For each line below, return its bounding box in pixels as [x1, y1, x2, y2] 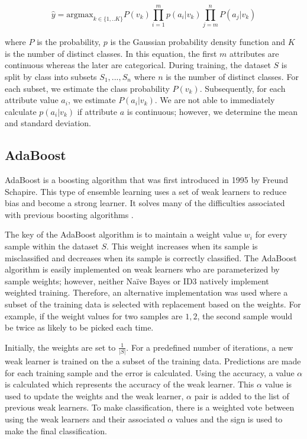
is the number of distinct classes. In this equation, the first [5, 47, 217, 59]
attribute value [5, 94, 59, 106]
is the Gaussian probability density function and [110, 36, 286, 48]
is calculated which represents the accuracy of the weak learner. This [5, 378, 254, 390]
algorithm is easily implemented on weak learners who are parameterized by [5, 263, 280, 275]
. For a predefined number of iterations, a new [126, 341, 293, 353]
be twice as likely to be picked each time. [5, 321, 154, 334]
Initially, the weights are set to [5, 341, 116, 353]
